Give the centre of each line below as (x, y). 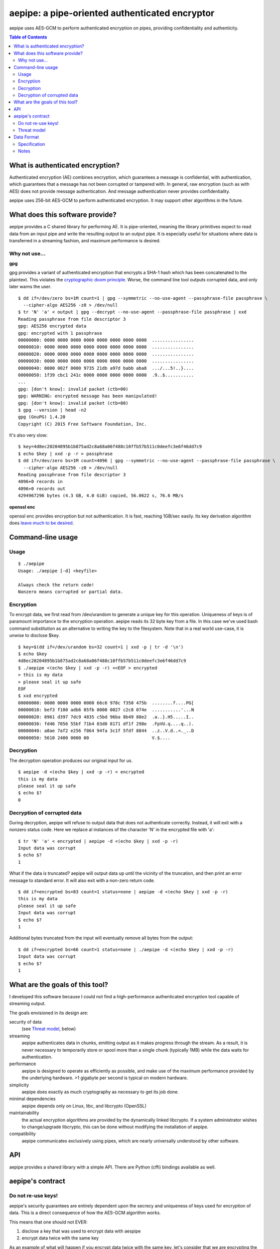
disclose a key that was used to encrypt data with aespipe (81, 1231)
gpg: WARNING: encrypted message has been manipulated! (88, 396)
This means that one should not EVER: (49, 1222)
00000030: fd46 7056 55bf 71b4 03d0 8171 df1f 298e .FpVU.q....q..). (106, 724)
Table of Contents (28, 37)
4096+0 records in (41, 482)
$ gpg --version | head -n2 (52, 410)
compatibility (22, 1134)
